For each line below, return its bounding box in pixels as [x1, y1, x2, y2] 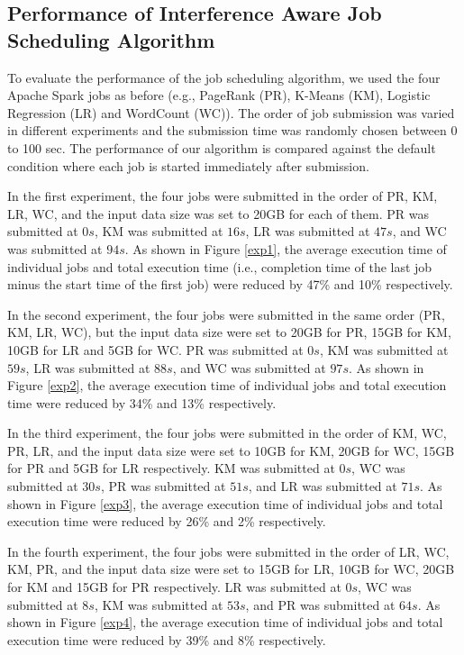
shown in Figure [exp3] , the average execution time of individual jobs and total [7, 494, 443, 513]
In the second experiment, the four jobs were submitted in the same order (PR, [7, 305, 445, 323]
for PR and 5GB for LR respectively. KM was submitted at [7, 459, 335, 478]
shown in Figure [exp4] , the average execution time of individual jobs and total [7, 613, 443, 632]
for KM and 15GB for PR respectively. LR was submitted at [7, 578, 341, 596]
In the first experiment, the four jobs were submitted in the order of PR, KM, [7, 186, 438, 205]
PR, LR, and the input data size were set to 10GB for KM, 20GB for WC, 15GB [7, 441, 455, 459]
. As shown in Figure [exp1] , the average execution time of [124, 239, 447, 258]
